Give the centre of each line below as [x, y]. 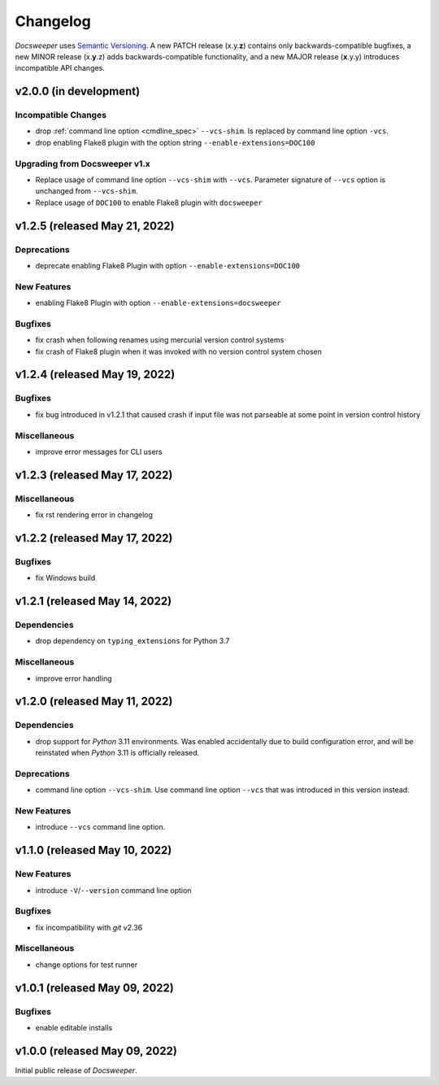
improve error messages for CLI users [99, 451]
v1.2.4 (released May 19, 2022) [95, 375]
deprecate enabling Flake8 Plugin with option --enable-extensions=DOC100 [168, 265]
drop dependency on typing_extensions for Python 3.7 [133, 641]
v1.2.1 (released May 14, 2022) [93, 601]
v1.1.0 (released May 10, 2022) [93, 850]
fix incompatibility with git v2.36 [89, 927]
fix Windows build [65, 578]
